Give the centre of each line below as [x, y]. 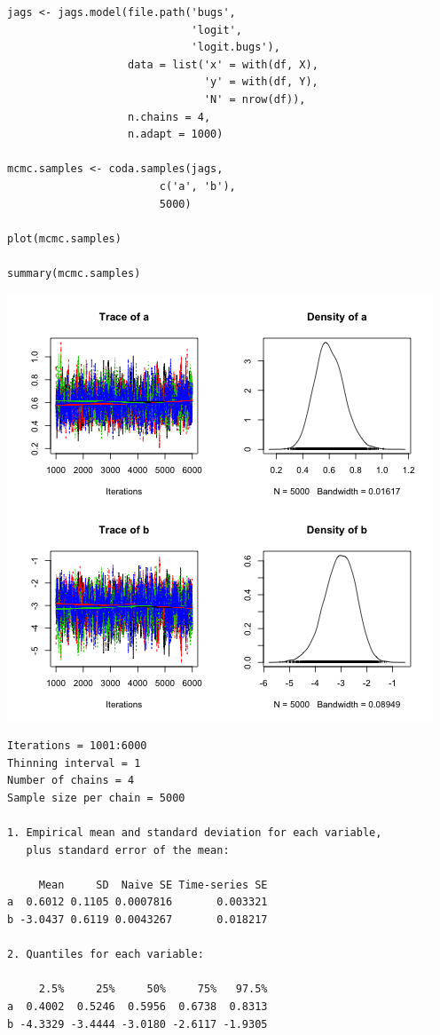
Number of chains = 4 [71, 781]
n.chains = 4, [169, 117]
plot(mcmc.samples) [64, 238]
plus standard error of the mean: [128, 850]
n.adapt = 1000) [176, 134]
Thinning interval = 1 [74, 763]
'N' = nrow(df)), [255, 99]
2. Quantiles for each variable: [106, 955]
